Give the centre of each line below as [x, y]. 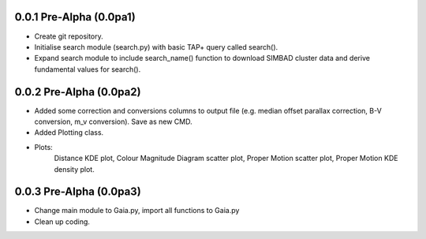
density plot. [74, 169]
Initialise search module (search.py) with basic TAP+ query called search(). [156, 47]
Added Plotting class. [69, 133]
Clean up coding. [62, 222]
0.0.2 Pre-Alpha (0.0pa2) [78, 92]
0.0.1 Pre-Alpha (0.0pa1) [75, 17]
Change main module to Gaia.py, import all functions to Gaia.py [137, 211]
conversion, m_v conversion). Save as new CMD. [113, 121]
